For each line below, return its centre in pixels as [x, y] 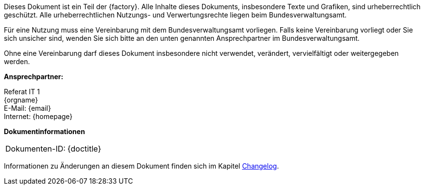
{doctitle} [84, 149]
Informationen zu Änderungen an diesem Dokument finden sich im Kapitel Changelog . [142, 166]
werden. [17, 61]
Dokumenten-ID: [35, 149]
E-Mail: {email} [27, 108]
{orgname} [21, 100]
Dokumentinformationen [44, 131]
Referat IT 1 [22, 92]
